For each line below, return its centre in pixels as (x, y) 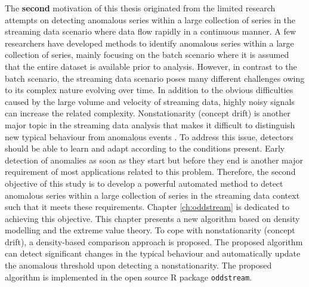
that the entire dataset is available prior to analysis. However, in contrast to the (151, 66)
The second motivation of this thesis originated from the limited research (140, 8)
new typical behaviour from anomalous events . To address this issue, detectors (149, 136)
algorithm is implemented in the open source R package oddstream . (129, 277)
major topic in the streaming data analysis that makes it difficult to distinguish (150, 124)
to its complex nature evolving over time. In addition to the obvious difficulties (149, 90)
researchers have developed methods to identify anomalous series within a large (149, 43)
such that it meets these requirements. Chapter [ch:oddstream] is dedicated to (147, 207)
